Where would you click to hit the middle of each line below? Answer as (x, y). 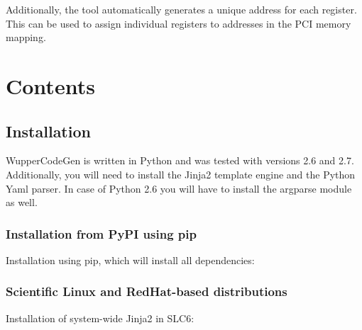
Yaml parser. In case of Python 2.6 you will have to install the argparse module (179, 188)
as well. (22, 202)
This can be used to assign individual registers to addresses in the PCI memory (179, 23)
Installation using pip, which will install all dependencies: (130, 260)
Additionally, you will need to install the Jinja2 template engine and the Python (181, 174)
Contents (50, 85)
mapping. (26, 37)
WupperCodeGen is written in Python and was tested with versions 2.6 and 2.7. (180, 160)
